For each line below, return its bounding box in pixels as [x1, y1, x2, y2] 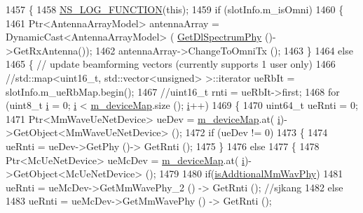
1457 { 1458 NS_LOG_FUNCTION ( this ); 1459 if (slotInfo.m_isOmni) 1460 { [6, 2, 344, 16]
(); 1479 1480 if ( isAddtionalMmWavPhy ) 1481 [145, 166, 343, 181]
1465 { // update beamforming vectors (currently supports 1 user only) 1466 [6, 57, 336, 71]
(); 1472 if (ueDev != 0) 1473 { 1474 [172, 125, 328, 140]
